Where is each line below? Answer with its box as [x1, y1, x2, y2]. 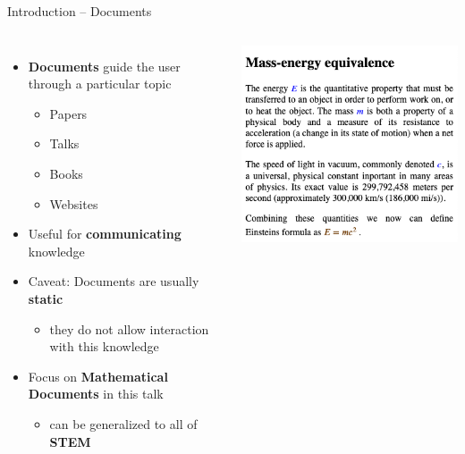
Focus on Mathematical [28, 366, 168, 385]
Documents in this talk [28, 384, 164, 403]
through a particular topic [28, 74, 172, 93]
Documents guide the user [28, 56, 181, 75]
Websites [49, 194, 98, 213]
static [28, 289, 63, 307]
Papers [49, 104, 88, 122]
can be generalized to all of [49, 414, 198, 433]
